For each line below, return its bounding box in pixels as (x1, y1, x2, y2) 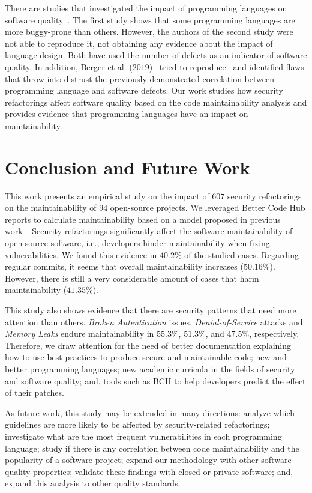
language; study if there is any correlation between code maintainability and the (5, 441, 299, 454)
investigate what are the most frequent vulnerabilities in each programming (5, 429, 282, 442)
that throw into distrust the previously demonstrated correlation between (5, 72, 274, 85)
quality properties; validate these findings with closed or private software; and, (5, 465, 293, 477)
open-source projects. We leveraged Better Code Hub (110, 201, 305, 214)
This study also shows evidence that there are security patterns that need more (5, 304, 296, 316)
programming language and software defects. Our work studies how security (5, 84, 283, 97)
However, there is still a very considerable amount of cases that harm (5, 271, 259, 284)
